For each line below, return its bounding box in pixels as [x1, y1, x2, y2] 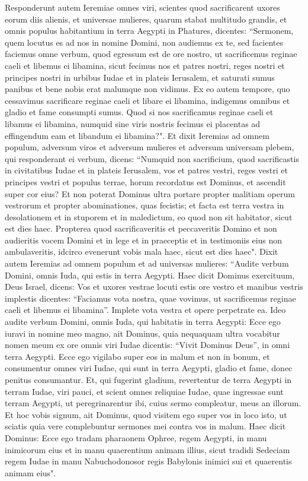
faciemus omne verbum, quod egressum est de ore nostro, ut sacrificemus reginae [5, 48, 297, 60]
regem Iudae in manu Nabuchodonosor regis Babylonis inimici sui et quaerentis [5, 455, 292, 467]
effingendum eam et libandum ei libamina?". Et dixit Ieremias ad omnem [5, 129, 269, 141]
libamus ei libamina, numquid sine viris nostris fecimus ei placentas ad [5, 117, 261, 129]
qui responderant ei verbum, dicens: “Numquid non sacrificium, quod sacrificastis [5, 152, 299, 164]
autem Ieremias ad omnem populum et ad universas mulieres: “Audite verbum [5, 257, 289, 270]
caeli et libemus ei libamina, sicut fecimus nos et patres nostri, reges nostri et [5, 59, 285, 71]
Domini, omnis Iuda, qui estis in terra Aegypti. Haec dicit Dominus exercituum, [5, 268, 295, 281]
